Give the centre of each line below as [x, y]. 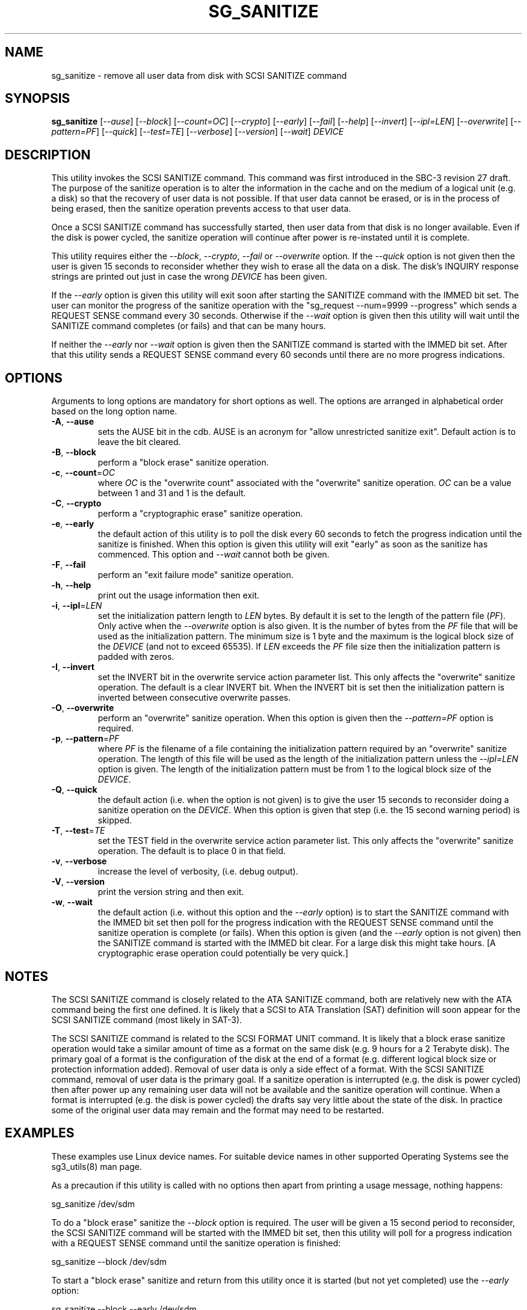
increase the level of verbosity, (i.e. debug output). [198, 872]
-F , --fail [69, 565]
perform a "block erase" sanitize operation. [183, 463]
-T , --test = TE [78, 831]
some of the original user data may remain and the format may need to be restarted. [218, 1110]
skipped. [115, 820]
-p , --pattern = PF [85, 739]
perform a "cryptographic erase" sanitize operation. [200, 514]
